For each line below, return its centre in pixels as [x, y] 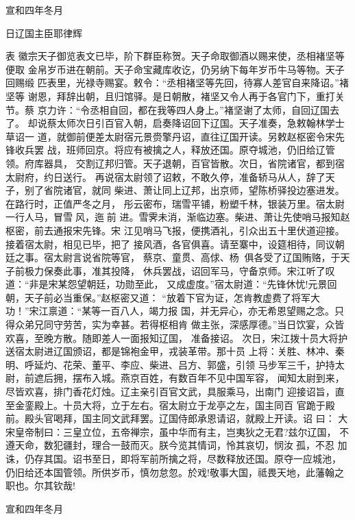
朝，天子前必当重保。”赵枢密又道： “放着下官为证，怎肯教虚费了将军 [158, 297]
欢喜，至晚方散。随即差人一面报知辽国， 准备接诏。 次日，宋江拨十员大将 [172, 337]
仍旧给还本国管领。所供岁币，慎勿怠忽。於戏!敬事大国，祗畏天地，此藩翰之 [175, 472]
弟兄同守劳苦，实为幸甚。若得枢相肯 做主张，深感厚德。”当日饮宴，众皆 [184, 324]
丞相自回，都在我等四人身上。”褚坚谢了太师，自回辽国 [210, 109]
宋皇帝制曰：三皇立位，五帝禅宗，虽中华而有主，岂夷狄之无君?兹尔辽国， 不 [177, 431]
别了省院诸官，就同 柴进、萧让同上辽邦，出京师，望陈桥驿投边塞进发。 [184, 190]
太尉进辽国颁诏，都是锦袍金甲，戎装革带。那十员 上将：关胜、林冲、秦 [184, 351]
